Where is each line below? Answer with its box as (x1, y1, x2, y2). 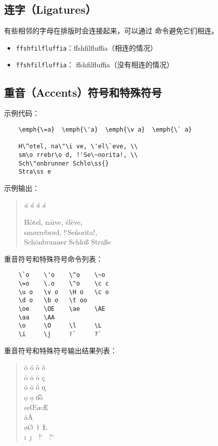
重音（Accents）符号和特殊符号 (4, 84, 162, 100)
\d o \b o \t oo (18, 297, 87, 304)
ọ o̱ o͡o (24, 392, 43, 402)
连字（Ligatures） (4, 2, 96, 17)
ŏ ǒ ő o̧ (24, 382, 45, 392)
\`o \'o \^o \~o (18, 271, 105, 279)
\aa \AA (18, 313, 55, 321)
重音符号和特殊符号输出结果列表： (4, 345, 117, 355)
